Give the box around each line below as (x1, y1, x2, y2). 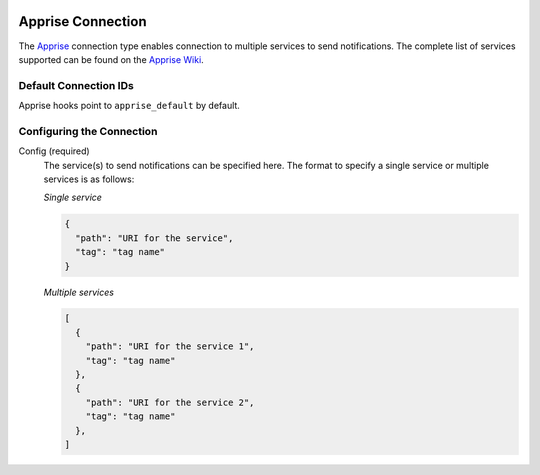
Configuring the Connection (18, 124, 158, 138)
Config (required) (18, 145, 90, 157)
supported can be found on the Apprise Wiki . (18, 53, 204, 65)
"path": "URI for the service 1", (85, 341, 255, 352)
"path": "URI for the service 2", (85, 396, 255, 408)
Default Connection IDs (18, 78, 134, 92)
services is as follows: (43, 173, 135, 185)
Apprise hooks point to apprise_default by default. (18, 100, 240, 112)
